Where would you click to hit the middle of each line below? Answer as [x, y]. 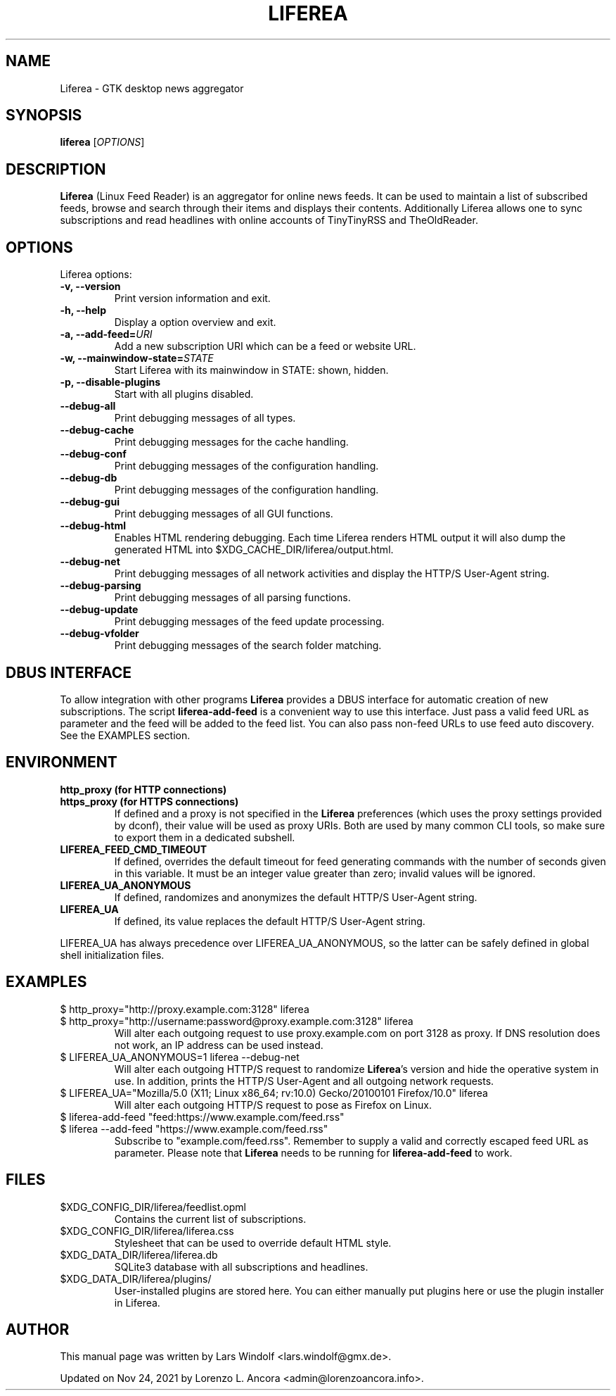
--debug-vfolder [100, 634]
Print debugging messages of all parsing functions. [232, 598]
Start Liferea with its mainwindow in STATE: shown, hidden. [251, 370]
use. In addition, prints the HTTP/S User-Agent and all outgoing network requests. [304, 1081]
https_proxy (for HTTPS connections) [149, 801]
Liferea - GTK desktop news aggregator [152, 88]
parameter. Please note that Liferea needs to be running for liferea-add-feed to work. [313, 1152]
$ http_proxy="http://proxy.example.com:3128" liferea [185, 1009]
